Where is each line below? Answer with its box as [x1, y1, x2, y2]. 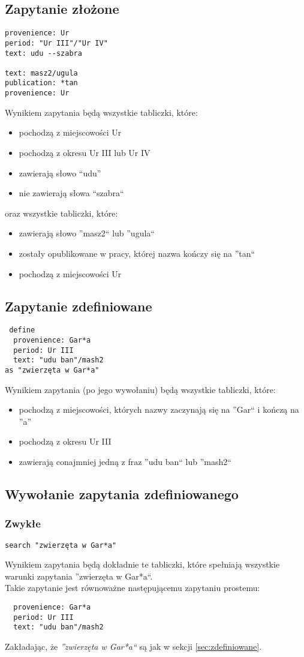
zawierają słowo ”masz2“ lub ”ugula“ [19, 227, 155, 239]
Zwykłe [5, 516, 41, 531]
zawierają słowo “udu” [19, 166, 101, 179]
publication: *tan [5, 79, 78, 88]
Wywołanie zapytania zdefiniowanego [5, 484, 239, 503]
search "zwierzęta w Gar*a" [5, 541, 117, 550]
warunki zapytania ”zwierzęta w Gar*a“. [5, 569, 153, 582]
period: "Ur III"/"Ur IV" [5, 38, 108, 47]
